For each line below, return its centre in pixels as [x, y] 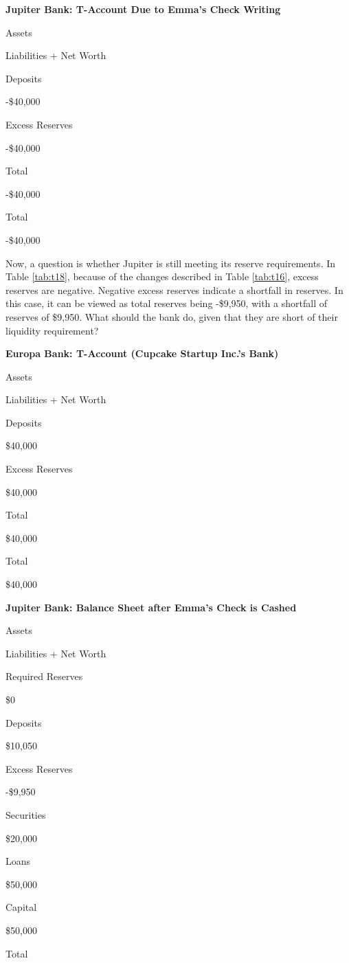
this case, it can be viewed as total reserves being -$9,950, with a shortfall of [166, 303]
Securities [26, 814]
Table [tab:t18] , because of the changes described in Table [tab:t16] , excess [162, 276]
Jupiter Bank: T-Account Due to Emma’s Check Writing [143, 9]
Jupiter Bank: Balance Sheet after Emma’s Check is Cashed [151, 607]
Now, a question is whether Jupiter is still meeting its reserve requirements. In [171, 263]
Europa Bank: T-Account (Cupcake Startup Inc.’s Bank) [142, 353]
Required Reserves [44, 676]
